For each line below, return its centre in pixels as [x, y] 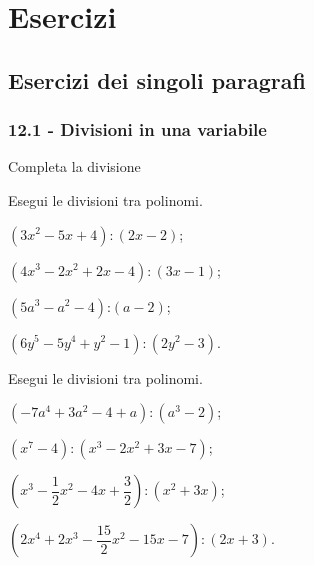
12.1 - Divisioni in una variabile [137, 129]
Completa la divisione [74, 166]
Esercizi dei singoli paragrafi [157, 79]
